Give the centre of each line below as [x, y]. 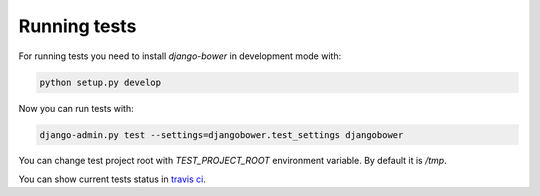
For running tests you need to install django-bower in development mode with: [180, 56]
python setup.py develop [100, 82]
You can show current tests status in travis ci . [112, 179]
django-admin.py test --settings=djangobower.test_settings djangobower [221, 134]
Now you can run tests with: [76, 108]
